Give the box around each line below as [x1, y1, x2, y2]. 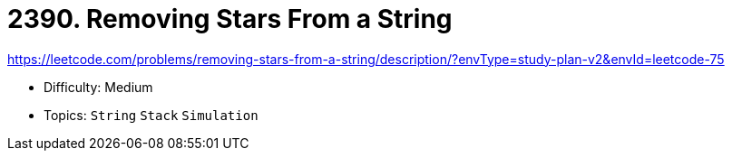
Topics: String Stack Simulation [44, 107, 259, 123]
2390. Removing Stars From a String [7, 4, 453, 34]
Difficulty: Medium [44, 79, 153, 95]
